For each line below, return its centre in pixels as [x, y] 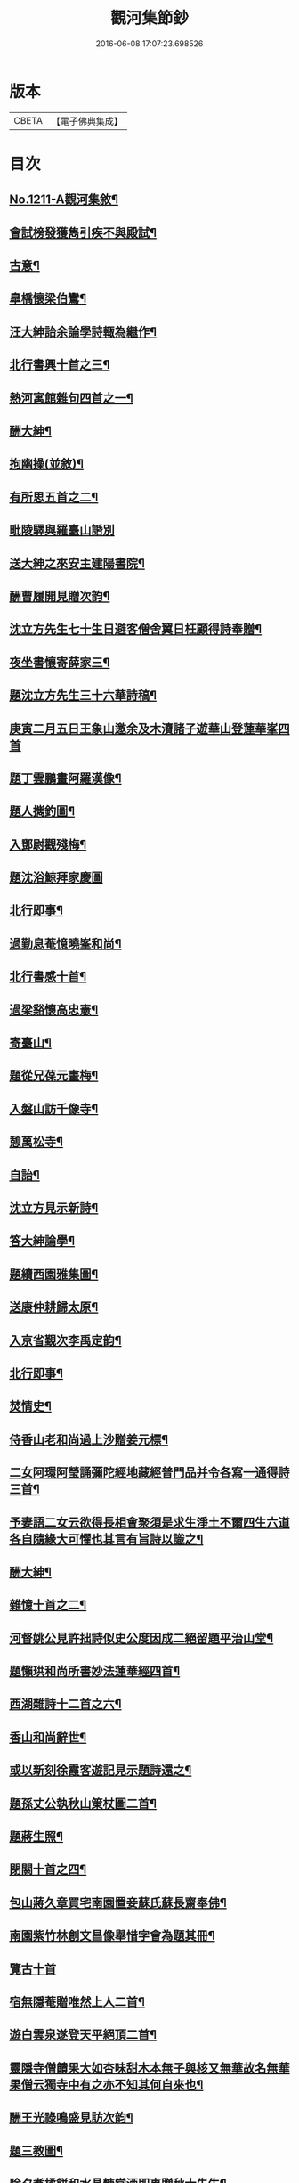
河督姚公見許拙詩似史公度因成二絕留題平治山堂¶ [141, 1638]
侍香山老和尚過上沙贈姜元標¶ [89, 1439]
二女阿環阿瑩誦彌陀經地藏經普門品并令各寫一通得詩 [149, 1473]
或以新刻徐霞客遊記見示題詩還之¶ [101, 1770]
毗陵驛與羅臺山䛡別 [62, 530]
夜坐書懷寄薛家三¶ [60, 662]
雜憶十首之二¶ [48, 1605]
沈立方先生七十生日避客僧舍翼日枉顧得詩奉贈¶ [136, 629]
